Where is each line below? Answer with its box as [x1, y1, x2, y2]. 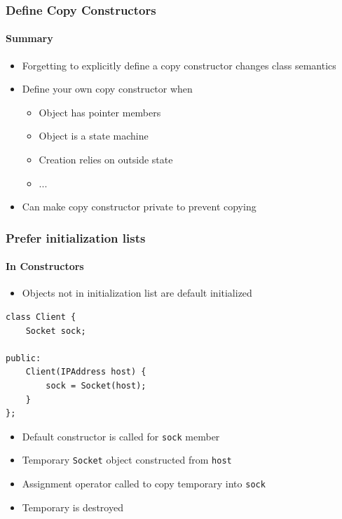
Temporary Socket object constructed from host [22, 452, 232, 467]
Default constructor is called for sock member [22, 429, 220, 443]
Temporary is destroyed [22, 499, 123, 514]
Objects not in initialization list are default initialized [22, 285, 252, 300]
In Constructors [6, 259, 84, 274]
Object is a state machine [39, 128, 149, 143]
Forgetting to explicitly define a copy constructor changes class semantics [22, 58, 336, 72]
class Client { [6, 312, 76, 323]
